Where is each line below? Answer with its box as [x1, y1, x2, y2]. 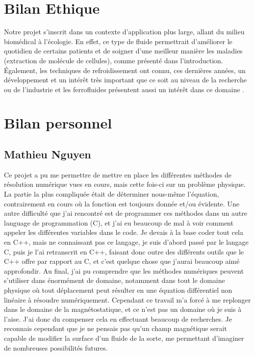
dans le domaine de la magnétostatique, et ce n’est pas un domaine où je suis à [4, 304, 242, 314]
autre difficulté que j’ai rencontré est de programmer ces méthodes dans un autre [4, 208, 247, 218]
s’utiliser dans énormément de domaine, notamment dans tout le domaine [4, 275, 225, 285]
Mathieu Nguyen [4, 147, 91, 162]
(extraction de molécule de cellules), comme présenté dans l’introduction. [4, 55, 223, 65]
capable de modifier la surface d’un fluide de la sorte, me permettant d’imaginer [4, 332, 244, 343]
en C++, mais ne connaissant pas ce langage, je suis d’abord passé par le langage [4, 237, 249, 247]
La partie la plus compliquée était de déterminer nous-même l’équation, [4, 189, 219, 199]
